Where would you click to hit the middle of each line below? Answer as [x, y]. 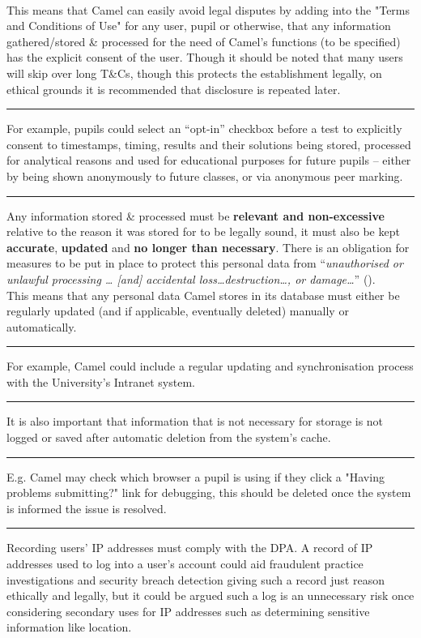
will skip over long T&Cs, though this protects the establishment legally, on [194, 73]
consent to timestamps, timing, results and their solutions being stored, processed [209, 144]
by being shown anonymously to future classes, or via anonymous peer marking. [205, 176]
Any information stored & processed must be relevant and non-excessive [196, 215]
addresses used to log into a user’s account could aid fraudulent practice [185, 564]
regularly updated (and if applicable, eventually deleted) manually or [178, 311]
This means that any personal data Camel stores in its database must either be [203, 295]
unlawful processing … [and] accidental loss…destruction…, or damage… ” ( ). [191, 278]
